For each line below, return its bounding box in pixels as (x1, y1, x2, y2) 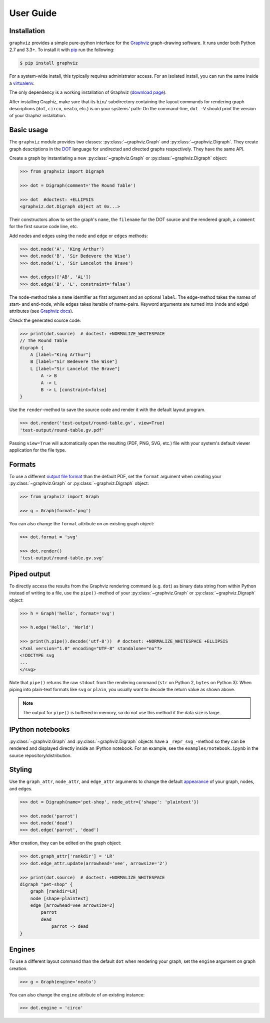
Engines (9, 945, 35, 954)
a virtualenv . (9, 80, 35, 86)
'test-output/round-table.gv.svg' (19, 555, 104, 561)
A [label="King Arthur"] (30, 352, 91, 358)
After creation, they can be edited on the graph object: (9, 840, 121, 846)
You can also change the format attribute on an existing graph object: (9, 521, 154, 527)
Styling (9, 765, 32, 774)
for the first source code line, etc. (9, 224, 78, 230)
